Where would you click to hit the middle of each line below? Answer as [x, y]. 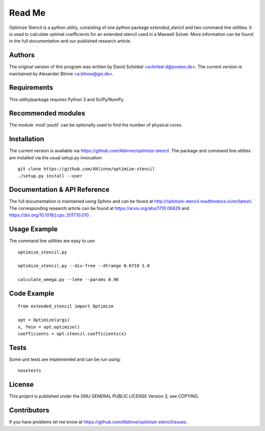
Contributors [29, 410]
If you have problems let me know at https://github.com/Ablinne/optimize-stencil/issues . [98, 422]
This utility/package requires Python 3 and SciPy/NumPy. [67, 99]
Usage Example [33, 229]
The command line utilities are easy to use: [52, 241]
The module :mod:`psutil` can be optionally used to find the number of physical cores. [96, 125]
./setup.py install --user [50, 176]
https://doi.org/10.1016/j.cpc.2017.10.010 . [50, 215]
